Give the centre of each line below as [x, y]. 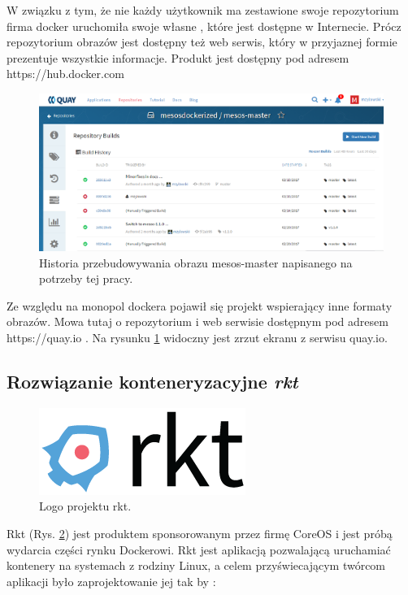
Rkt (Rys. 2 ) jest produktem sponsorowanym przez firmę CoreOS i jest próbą [200, 534]
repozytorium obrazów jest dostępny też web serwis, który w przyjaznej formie [202, 42]
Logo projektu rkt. [85, 506]
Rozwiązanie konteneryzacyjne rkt [152, 382]
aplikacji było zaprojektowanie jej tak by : [111, 581]
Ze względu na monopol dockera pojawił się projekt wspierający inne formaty [200, 305]
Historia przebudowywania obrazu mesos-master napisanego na [196, 262]
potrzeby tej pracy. [86, 278]
